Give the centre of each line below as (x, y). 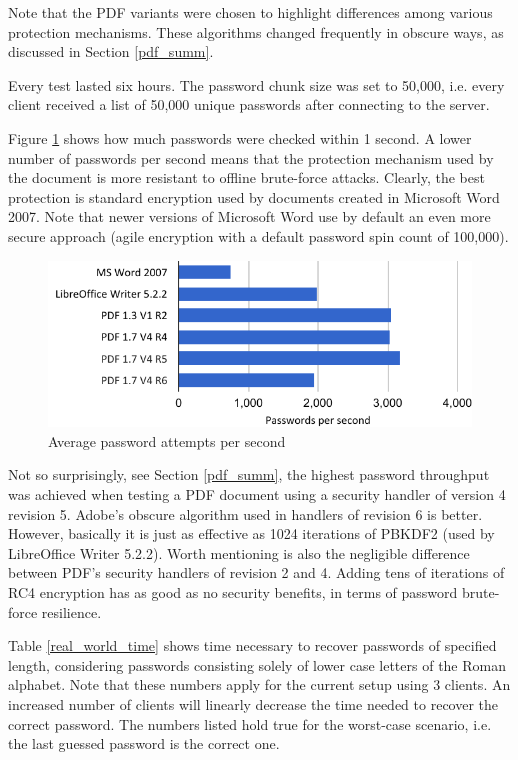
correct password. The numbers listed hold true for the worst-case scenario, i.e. (250, 723)
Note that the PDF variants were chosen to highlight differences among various (250, 12)
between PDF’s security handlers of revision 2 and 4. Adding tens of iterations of (256, 572)
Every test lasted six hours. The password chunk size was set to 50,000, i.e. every (256, 84)
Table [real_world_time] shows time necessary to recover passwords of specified (252, 645)
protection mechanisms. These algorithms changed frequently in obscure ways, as (256, 31)
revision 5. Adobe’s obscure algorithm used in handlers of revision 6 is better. (245, 513)
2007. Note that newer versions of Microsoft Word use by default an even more (249, 216)
